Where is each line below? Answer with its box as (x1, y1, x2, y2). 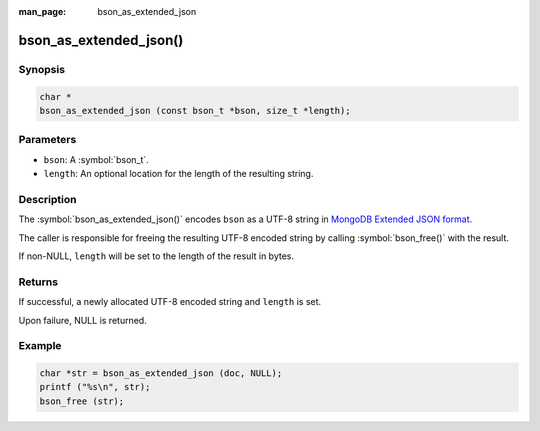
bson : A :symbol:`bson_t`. (43, 153, 149, 165)
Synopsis (18, 62, 65, 76)
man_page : (18, 6, 67, 17)
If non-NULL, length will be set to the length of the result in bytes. (18, 250, 295, 262)
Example (18, 339, 62, 353)
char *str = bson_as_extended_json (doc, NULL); (39, 368, 283, 379)
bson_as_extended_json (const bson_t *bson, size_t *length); (39, 105, 351, 116)
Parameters (18, 133, 77, 147)
